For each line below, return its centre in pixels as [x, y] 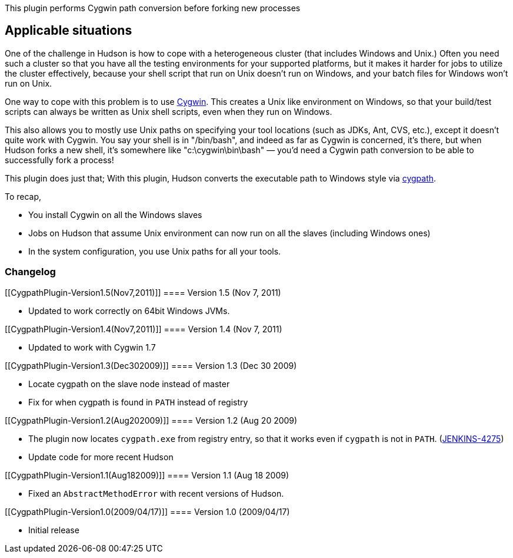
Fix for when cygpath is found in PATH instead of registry [138, 402]
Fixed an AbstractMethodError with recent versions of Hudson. [156, 493]
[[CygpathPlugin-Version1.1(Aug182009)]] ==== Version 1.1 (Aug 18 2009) [147, 475]
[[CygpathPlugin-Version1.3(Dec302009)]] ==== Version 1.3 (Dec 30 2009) [151, 365]
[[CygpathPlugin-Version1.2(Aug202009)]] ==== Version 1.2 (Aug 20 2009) [151, 420]
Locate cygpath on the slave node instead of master [129, 384]
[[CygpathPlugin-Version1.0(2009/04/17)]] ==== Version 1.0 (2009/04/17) [147, 511]
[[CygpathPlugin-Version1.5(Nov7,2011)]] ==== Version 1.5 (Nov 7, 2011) [143, 292]
